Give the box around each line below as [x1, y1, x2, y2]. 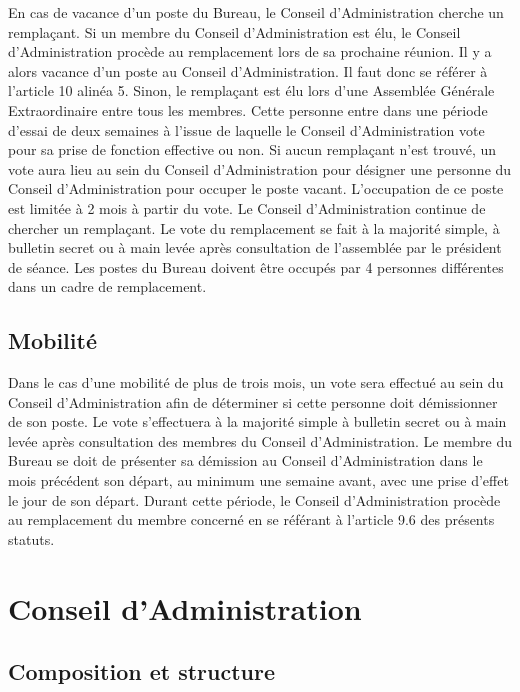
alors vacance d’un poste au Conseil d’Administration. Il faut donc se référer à [8, 60, 488, 81]
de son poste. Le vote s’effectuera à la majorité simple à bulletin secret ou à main [8, 411, 507, 432]
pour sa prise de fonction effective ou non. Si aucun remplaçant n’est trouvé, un [8, 139, 497, 160]
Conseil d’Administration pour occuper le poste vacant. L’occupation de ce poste [8, 178, 504, 199]
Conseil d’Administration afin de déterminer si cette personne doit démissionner [8, 391, 498, 412]
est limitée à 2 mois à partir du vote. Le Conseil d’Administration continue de [8, 197, 486, 218]
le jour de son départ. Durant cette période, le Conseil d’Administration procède [8, 489, 501, 510]
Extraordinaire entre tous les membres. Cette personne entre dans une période [8, 99, 488, 120]
